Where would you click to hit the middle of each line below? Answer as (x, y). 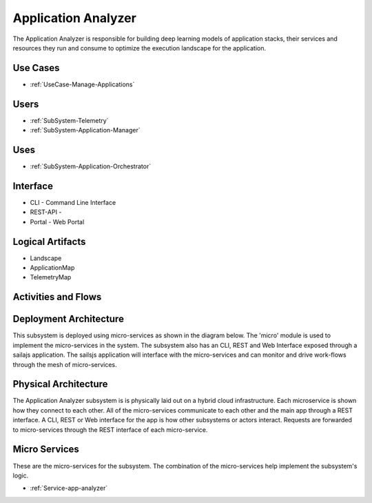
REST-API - (46, 212)
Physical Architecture (60, 384)
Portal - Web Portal (57, 221)
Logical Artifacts (49, 241)
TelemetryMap (51, 277)
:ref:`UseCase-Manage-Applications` (82, 84)
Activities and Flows (57, 297)
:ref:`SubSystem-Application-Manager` (85, 130)
